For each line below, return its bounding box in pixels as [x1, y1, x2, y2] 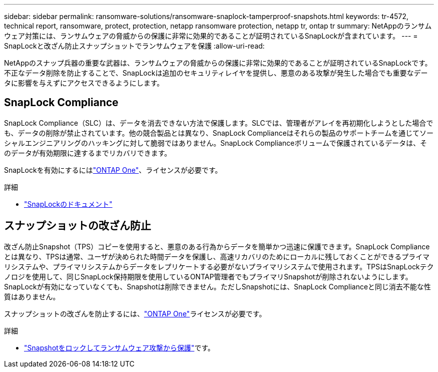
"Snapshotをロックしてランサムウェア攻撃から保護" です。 [24, 343, 215, 352]
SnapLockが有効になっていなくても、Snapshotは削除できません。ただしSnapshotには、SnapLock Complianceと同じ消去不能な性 [4, 282, 431, 291]
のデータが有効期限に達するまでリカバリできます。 [4, 148, 171, 157]
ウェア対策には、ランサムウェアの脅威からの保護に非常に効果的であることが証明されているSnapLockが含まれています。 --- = [4, 32, 418, 40]
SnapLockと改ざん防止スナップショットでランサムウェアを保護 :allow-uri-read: [4, 42, 265, 50]
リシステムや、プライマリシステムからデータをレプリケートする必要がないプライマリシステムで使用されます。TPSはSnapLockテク [4, 262, 434, 271]
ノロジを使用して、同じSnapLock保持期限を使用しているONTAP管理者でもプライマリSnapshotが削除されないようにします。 [4, 272, 412, 281]
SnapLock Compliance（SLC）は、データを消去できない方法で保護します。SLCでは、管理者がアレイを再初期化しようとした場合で [4, 118, 433, 127]
